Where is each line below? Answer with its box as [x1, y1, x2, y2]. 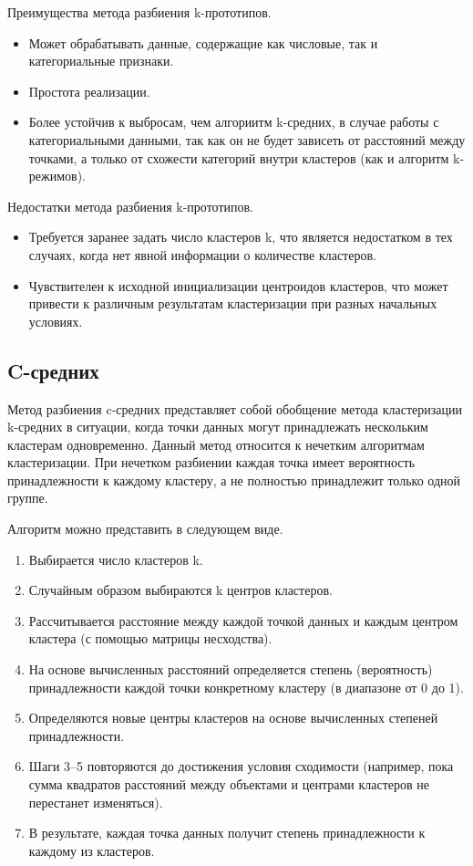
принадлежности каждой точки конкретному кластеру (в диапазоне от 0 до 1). [28, 677, 464, 696]
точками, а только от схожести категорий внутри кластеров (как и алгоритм [28, 148, 449, 167]
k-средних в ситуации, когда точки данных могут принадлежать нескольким [7, 417, 428, 436]
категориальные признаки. [28, 51, 174, 70]
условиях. [28, 311, 83, 330]
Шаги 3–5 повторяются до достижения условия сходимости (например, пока [28, 756, 454, 776]
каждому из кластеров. [28, 840, 155, 860]
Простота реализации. [28, 81, 150, 100]
